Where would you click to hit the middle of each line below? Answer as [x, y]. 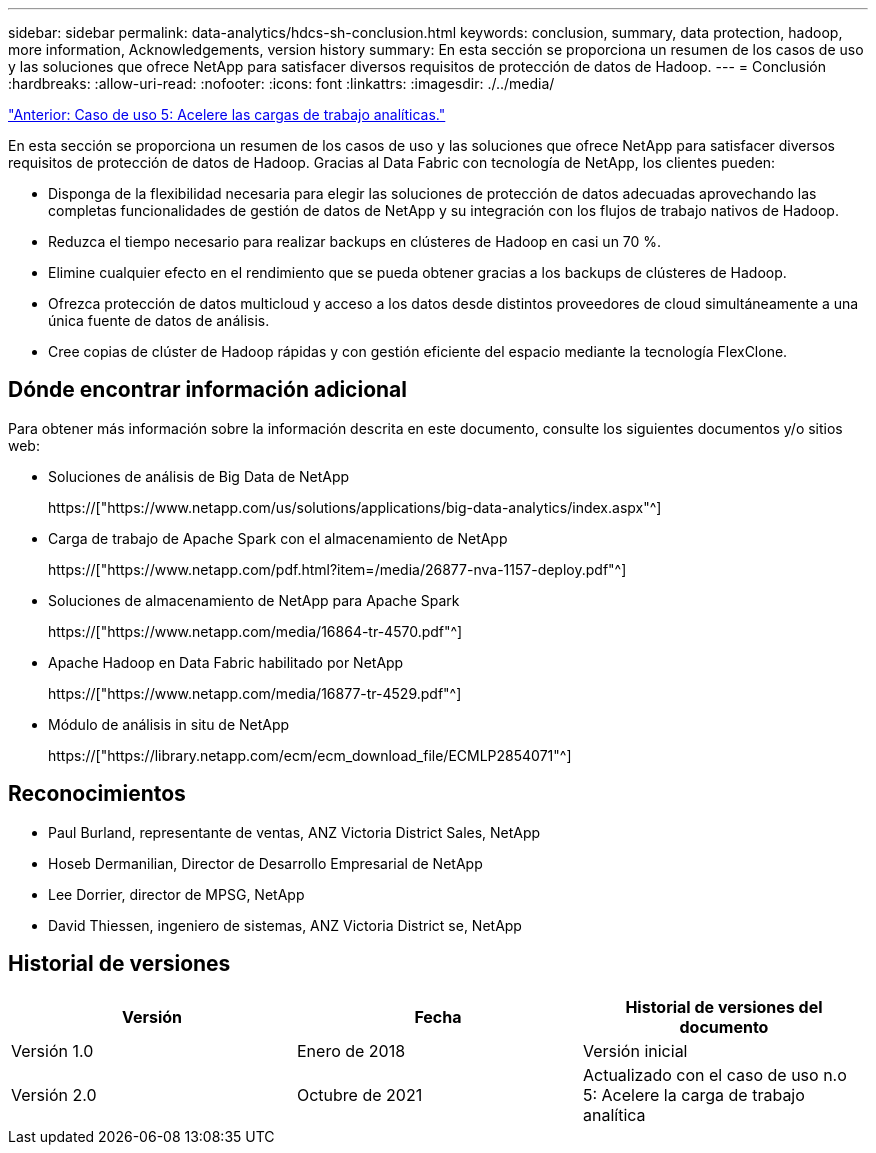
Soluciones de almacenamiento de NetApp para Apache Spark [254, 600]
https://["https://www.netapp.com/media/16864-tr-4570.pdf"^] [255, 631]
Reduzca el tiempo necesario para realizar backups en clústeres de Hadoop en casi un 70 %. [355, 241]
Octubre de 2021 [359, 1094]
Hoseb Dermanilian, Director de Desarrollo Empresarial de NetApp [265, 863]
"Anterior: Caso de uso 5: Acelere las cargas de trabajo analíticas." [227, 114]
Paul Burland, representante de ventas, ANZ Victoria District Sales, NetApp [294, 832]
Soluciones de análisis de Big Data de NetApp [199, 476]
